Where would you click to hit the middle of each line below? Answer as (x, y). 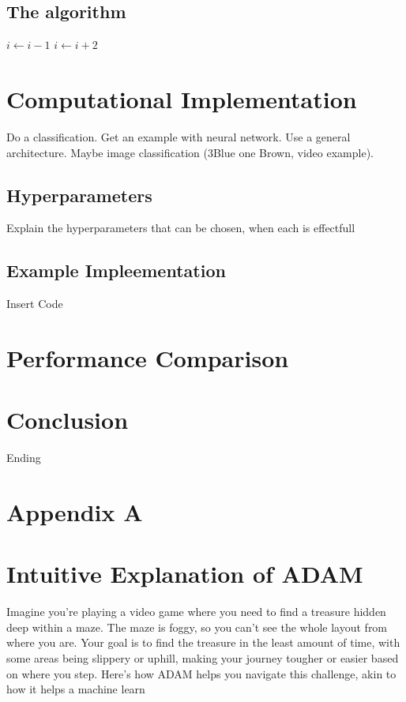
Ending (24, 458)
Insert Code (35, 304)
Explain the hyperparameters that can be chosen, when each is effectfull (181, 228)
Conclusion (68, 420)
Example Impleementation (116, 270)
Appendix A (75, 511)
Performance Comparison (148, 357)
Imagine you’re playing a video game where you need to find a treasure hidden (196, 612)
